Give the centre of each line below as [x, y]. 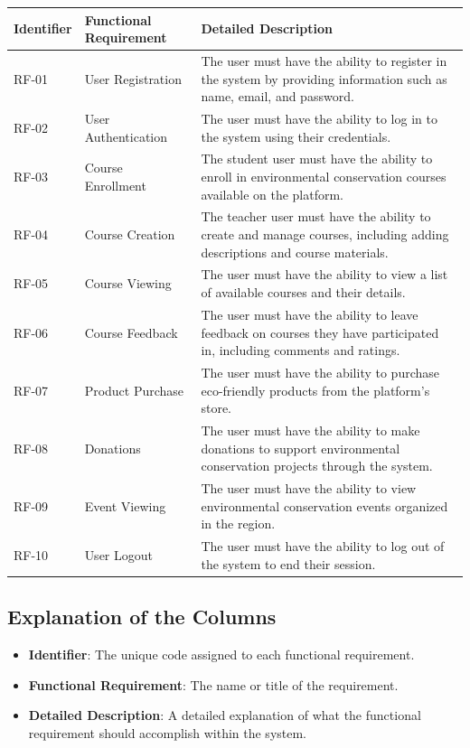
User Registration [133, 78]
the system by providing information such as [324, 78]
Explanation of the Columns [142, 617]
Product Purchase [134, 390]
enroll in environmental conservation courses [324, 176]
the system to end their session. [288, 563]
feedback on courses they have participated [320, 332]
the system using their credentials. [296, 136]
